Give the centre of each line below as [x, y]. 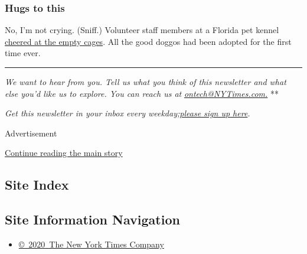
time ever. [23, 53]
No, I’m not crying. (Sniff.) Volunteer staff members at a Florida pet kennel [142, 30]
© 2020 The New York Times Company [91, 244]
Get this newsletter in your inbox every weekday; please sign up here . [128, 113]
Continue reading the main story [64, 153]
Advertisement [31, 133]
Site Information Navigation [92, 219]
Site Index [37, 185]
